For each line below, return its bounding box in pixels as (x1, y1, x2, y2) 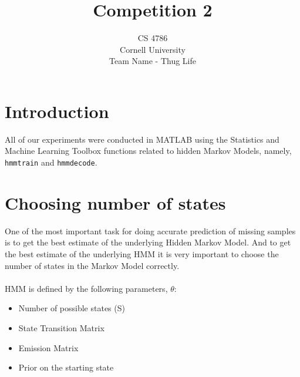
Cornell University (120, 43, 186, 55)
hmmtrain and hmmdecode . (5, 156, 97, 169)
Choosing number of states (5, 190, 226, 214)
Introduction (5, 99, 109, 123)
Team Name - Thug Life (109, 55, 196, 67)
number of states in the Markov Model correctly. (5, 259, 180, 271)
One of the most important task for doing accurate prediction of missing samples (5, 224, 296, 237)
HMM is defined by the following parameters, (5, 282, 168, 294)
